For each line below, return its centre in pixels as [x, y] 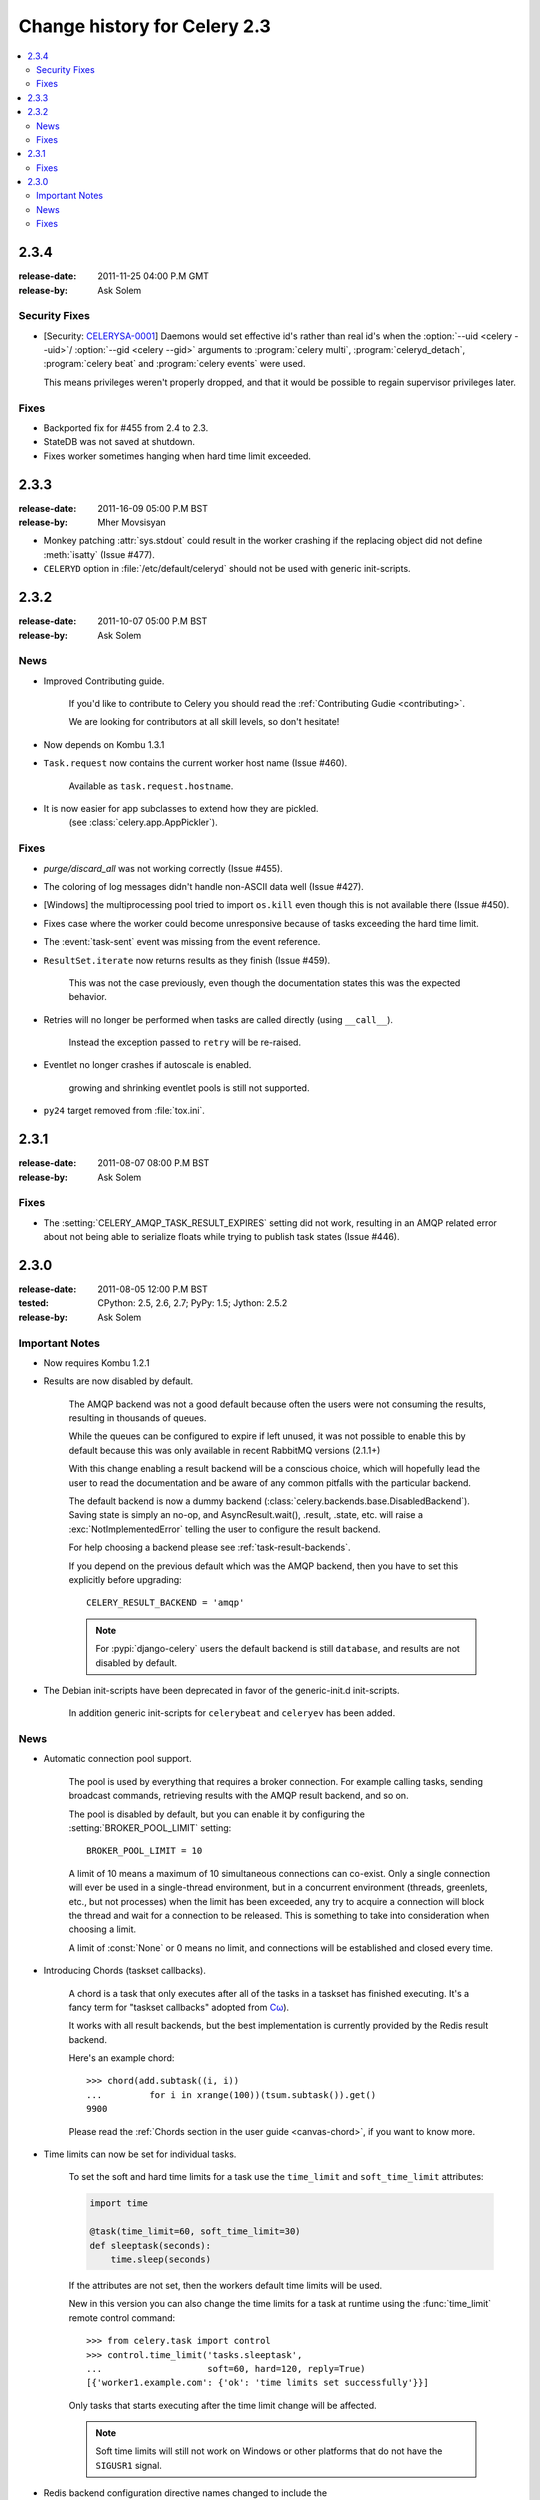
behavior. [87, 997]
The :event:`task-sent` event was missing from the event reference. [182, 942]
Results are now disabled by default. [118, 1381]
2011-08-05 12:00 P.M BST [153, 1289]
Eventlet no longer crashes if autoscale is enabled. [147, 1065]
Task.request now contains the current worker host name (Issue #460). [195, 763]
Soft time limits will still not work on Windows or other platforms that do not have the [269, 2451]
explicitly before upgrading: [125, 1579]
